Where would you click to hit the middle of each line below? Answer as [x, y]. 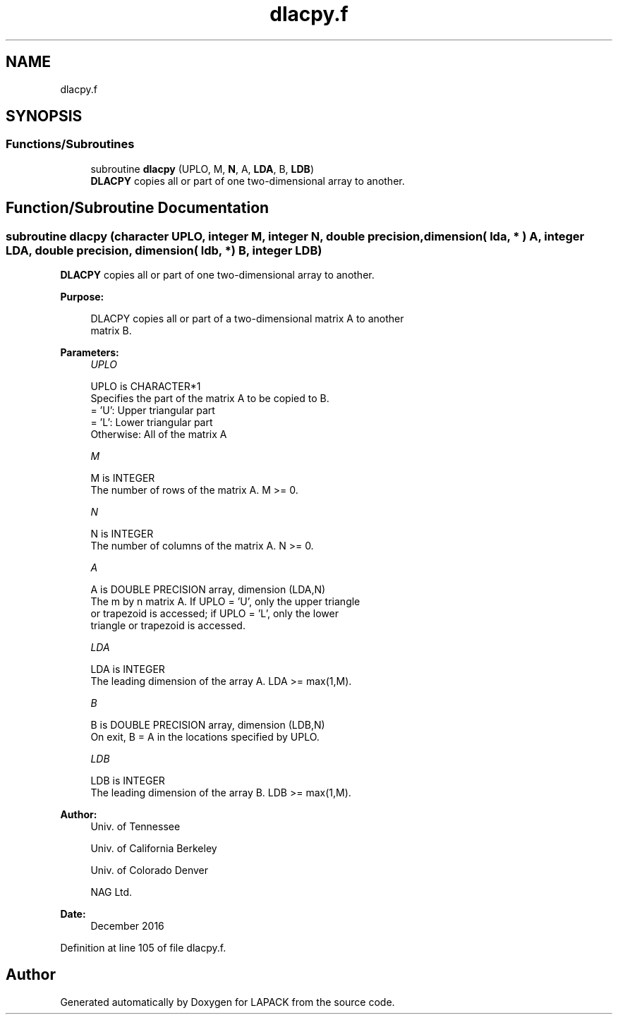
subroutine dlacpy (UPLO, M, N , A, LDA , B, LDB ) [202, 169]
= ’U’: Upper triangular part [153, 411]
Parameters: [90, 353]
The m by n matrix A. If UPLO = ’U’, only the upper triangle [225, 602]
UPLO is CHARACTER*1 [146, 387]
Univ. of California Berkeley [154, 849]
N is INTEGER [122, 534]
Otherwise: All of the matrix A [159, 435]
